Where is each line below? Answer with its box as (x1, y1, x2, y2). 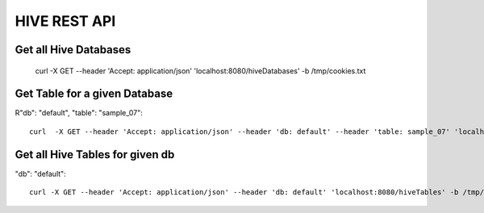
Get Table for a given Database (15, 87, 173, 101)
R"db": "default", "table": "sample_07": (15, 108, 143, 118)
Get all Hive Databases (15, 43, 131, 56)
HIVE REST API (15, 12, 116, 30)
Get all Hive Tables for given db (15, 148, 175, 161)
